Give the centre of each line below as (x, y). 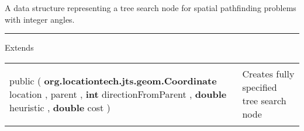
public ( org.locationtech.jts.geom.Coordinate (113, 80)
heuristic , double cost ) (60, 107)
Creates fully (268, 74)
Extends (19, 47)
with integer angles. (40, 19)
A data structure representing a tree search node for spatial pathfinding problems (151, 8)
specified (260, 87)
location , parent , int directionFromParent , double (118, 94)
